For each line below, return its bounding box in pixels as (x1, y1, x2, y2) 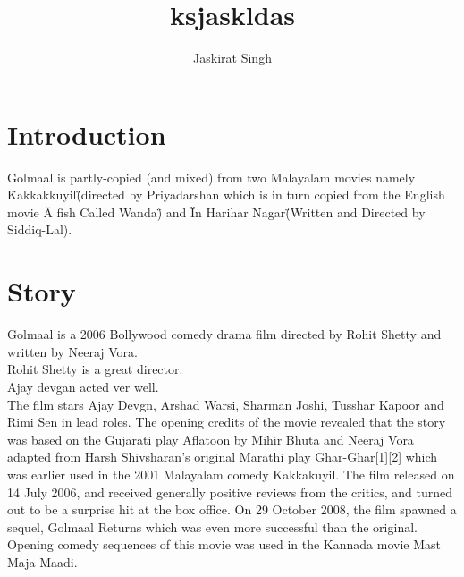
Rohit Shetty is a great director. (7, 360, 183, 378)
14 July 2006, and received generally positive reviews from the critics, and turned (7, 482, 453, 501)
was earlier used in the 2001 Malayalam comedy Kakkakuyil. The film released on (7, 464, 455, 483)
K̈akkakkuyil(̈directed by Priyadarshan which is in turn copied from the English (7, 185, 445, 204)
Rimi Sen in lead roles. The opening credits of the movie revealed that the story (7, 412, 446, 431)
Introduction (7, 115, 166, 152)
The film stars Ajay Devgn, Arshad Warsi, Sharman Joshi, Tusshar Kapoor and (7, 395, 444, 413)
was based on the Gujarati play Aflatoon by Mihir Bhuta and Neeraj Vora (7, 429, 414, 448)
